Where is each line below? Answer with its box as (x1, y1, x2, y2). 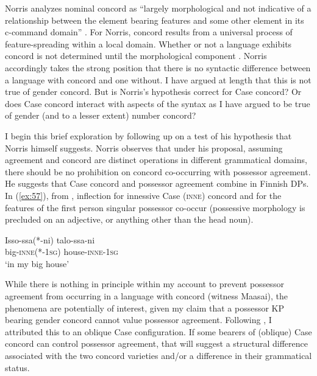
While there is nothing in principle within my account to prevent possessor (5, 277, 284, 290)
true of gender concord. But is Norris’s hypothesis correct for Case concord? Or (5, 85, 302, 98)
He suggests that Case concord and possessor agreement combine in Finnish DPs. (5, 177, 309, 190)
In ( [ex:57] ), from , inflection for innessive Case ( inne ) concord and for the (5, 189, 282, 201)
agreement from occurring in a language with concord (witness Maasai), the (5, 290, 288, 302)
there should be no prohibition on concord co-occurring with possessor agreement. (5, 165, 311, 178)
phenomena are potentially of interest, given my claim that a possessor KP (5, 301, 285, 314)
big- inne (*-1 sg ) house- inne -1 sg (5, 245, 118, 258)
